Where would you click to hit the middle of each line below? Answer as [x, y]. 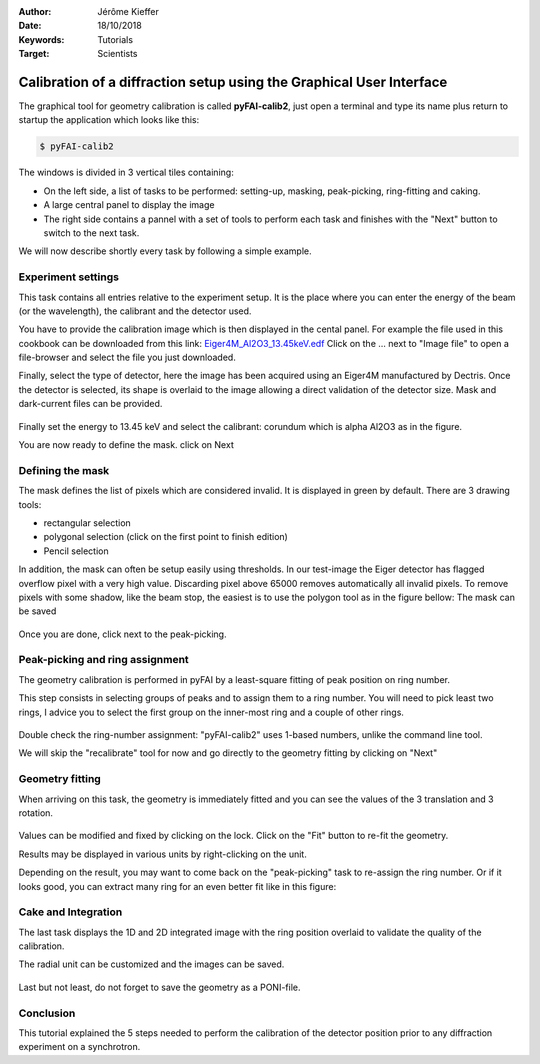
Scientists [117, 54]
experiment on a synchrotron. [79, 1047]
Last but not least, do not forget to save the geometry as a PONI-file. [159, 987]
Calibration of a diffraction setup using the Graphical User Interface [233, 81]
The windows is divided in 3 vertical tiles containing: [126, 172]
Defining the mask [64, 470]
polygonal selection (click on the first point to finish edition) [166, 537]
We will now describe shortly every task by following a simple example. [165, 251]
